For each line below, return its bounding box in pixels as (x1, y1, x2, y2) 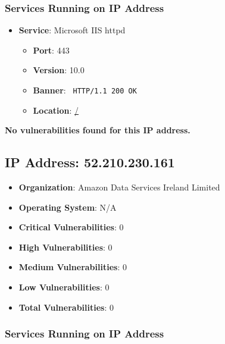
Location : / (33, 104, 79, 116)
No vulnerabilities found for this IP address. (5, 124, 190, 136)
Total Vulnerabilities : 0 (18, 301, 114, 313)
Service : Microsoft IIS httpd (18, 24, 126, 36)
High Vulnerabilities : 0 (18, 240, 112, 253)
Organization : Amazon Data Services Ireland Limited (18, 181, 220, 193)
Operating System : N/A (18, 201, 117, 213)
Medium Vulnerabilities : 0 (18, 261, 127, 273)
